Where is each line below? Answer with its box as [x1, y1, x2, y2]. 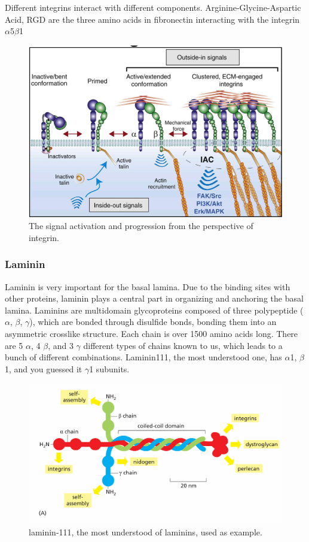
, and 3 [48, 339, 74, 351]
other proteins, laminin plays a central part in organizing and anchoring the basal [5, 292, 304, 305]
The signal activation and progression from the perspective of [29, 219, 253, 232]
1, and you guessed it [5, 362, 82, 375]
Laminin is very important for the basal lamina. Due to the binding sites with [5, 280, 290, 293]
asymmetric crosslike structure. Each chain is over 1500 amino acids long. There [5, 327, 298, 340]
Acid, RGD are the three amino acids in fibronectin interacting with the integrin [5, 13, 300, 25]
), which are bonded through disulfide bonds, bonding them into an [29, 315, 277, 328]
